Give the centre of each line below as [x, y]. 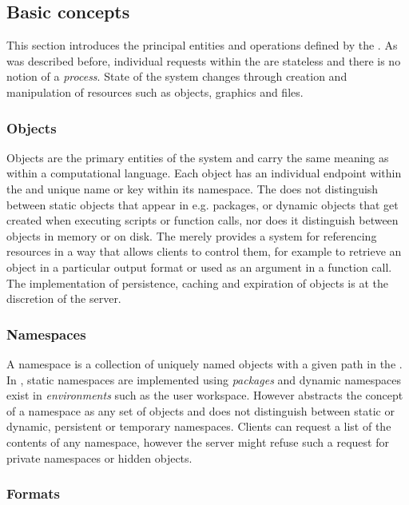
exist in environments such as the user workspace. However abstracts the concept [205, 395]
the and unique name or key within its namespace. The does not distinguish [193, 188]
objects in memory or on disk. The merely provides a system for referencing [192, 235]
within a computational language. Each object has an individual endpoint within [204, 173]
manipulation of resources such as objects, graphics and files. [155, 91]
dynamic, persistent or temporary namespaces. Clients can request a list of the [199, 426]
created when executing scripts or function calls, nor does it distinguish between [203, 220]
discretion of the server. [64, 298]
